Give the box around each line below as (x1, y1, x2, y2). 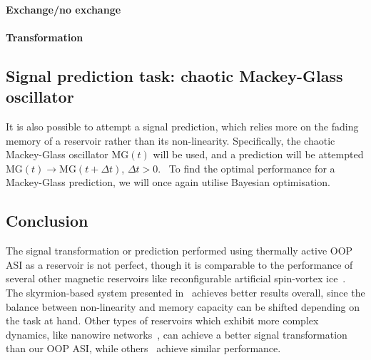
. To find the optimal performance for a (158, 160, 335, 175)
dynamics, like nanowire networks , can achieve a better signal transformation (6, 326, 347, 341)
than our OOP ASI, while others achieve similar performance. (6, 341, 281, 356)
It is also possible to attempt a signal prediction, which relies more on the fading (6, 118, 359, 133)
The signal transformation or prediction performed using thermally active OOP (6, 243, 353, 258)
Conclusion (6, 210, 88, 232)
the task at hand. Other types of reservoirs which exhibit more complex (6, 313, 319, 328)
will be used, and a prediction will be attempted (153, 147, 364, 162)
